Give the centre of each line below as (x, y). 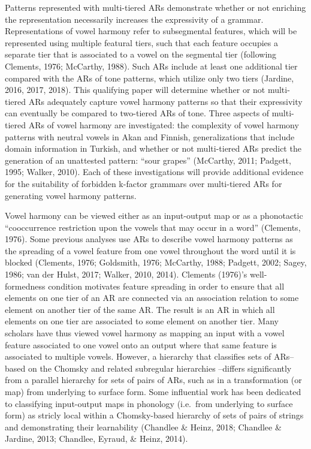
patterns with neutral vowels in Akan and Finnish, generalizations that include (150, 136)
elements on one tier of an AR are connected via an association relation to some (152, 298)
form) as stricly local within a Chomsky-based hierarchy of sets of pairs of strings (154, 415)
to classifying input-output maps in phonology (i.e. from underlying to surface (149, 403)
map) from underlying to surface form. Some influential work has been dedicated (153, 391)
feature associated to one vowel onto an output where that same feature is (141, 344)
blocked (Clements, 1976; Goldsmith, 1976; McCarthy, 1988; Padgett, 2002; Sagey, (156, 262)
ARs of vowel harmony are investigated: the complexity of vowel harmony (164, 124)
